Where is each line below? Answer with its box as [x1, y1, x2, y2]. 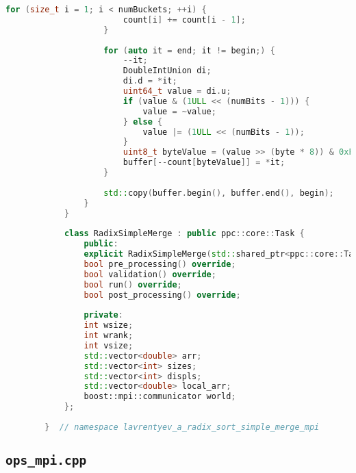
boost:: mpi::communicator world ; [84, 392, 236, 402]
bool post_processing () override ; [84, 290, 241, 300]
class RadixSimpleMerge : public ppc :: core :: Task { [64, 229, 305, 239]
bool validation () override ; [84, 269, 216, 279]
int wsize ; [84, 320, 133, 331]
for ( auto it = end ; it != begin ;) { [103, 45, 275, 55]
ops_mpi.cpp [5, 453, 87, 468]
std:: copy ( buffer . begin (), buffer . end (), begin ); [103, 188, 334, 198]
